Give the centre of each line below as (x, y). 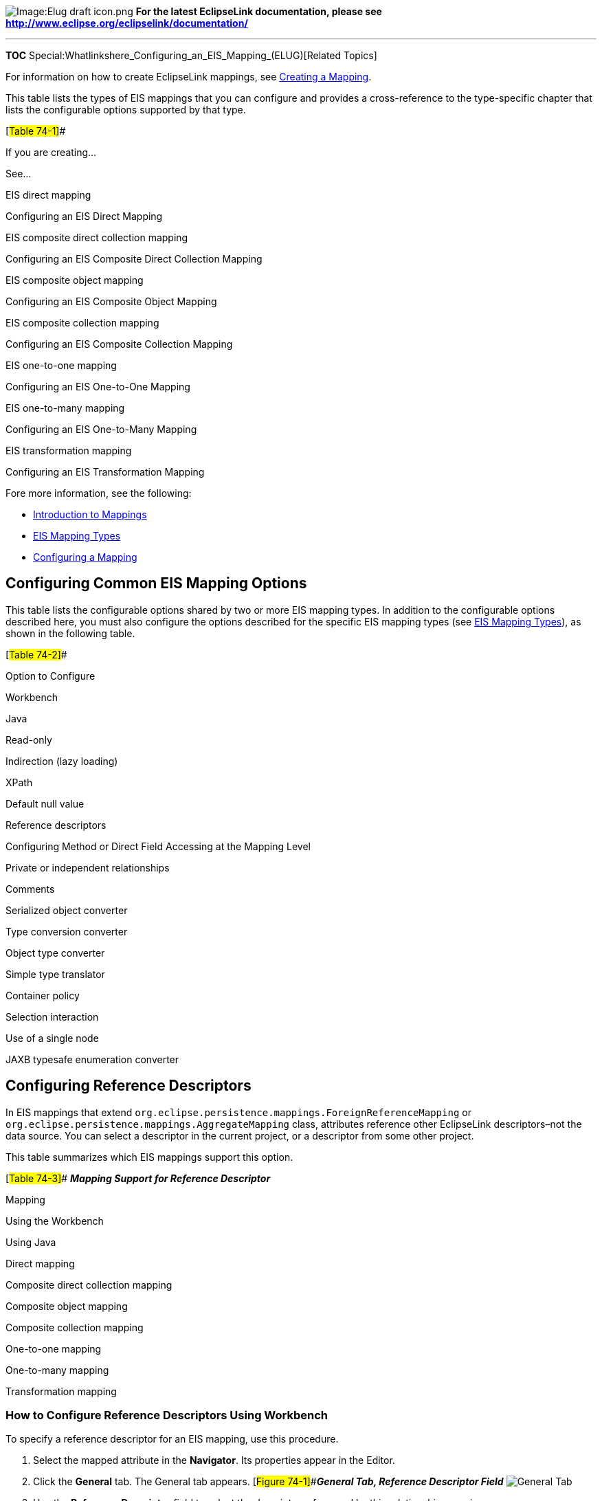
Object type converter (55, 953)
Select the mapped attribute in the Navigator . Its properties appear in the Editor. (214, 1460)
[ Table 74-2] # (36, 654)
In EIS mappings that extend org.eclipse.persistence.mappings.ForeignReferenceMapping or (238, 1112)
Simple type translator (55, 974)
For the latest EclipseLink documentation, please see (259, 11)
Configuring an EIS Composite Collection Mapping (119, 344)
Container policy (43, 995)
